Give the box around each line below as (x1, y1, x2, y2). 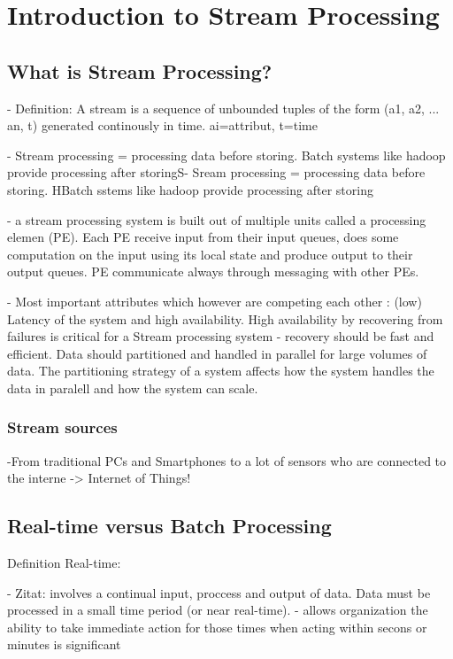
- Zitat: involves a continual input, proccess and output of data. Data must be (7, 583, 431, 601)
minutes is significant (7, 635, 121, 654)
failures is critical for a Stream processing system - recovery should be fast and (7, 327, 434, 345)
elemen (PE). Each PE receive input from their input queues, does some (7, 228, 399, 246)
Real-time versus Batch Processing (7, 512, 332, 539)
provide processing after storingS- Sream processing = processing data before (7, 163, 426, 182)
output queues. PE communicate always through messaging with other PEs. (7, 262, 419, 281)
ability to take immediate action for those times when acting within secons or (7, 617, 427, 636)
